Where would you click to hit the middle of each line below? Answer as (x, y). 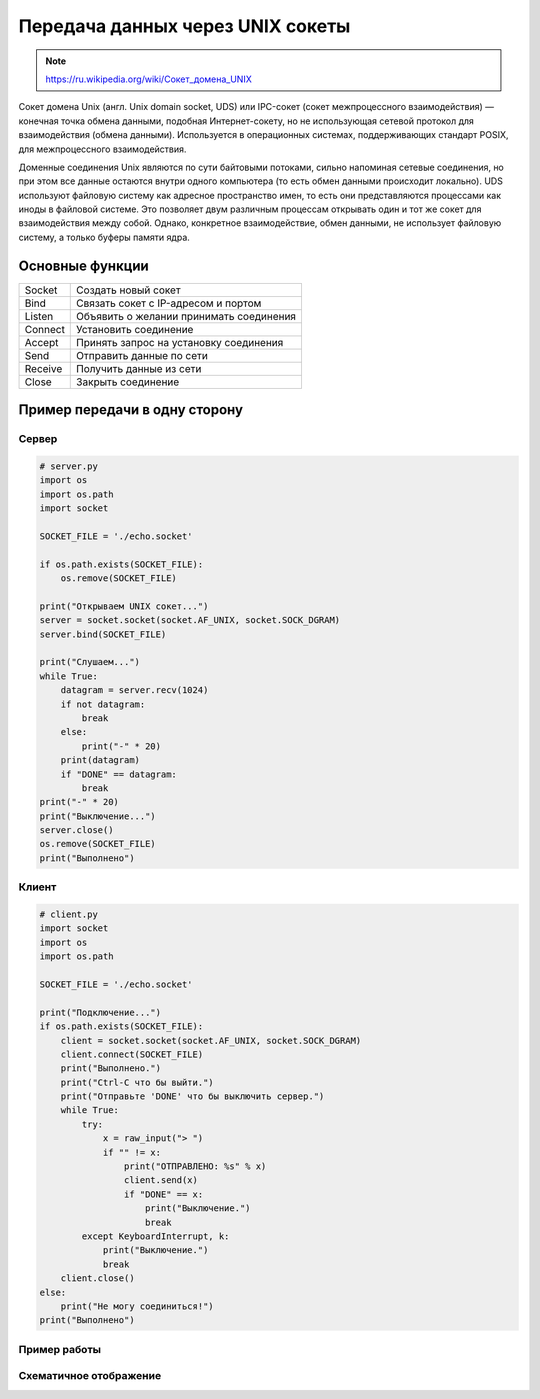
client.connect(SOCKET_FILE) (132, 1054)
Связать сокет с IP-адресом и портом (169, 303)
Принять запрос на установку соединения (180, 342)
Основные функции (83, 265)
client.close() (97, 1278)
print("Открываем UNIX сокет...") (124, 606)
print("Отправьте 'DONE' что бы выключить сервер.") (192, 1096)
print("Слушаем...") (89, 662)
